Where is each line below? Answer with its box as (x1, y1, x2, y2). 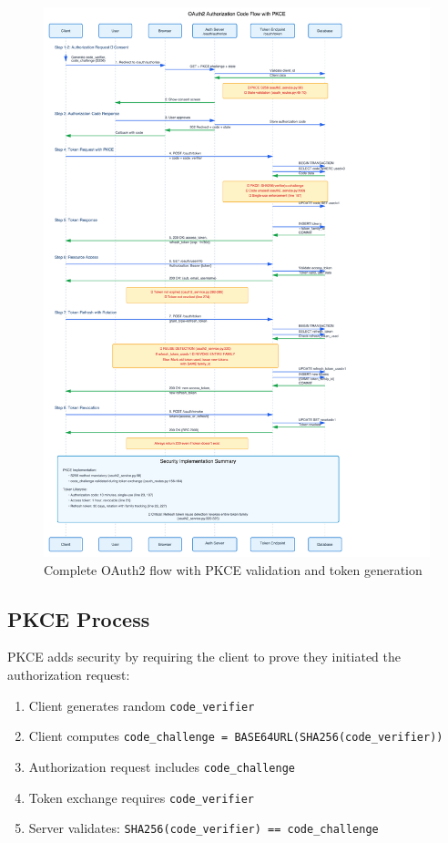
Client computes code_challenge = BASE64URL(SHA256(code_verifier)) (28, 726, 443, 745)
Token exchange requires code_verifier (28, 787, 255, 807)
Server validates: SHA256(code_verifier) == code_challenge (28, 818, 379, 838)
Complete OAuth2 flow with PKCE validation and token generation (44, 560, 423, 579)
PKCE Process (7, 604, 150, 632)
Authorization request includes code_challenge (28, 756, 295, 776)
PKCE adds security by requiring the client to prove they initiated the (7, 647, 401, 666)
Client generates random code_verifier (28, 695, 255, 714)
